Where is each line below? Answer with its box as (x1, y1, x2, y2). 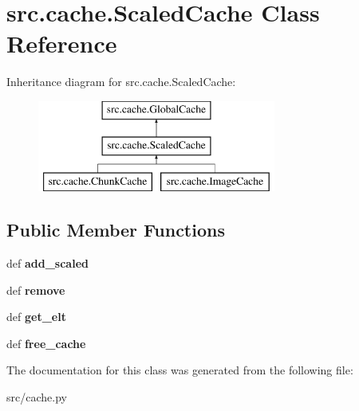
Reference (6, 27, 117, 60)
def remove (6, 281, 65, 298)
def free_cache (6, 335, 86, 351)
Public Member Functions (6, 217, 225, 242)
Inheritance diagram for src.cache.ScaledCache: (6, 73, 236, 90)
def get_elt (6, 308, 66, 325)
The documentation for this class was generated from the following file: (6, 362, 353, 378)
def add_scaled (6, 255, 89, 272)
